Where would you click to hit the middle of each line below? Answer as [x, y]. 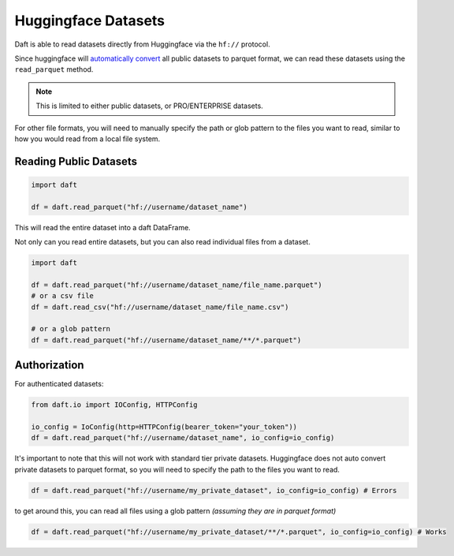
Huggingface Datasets [90, 21]
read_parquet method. [54, 69]
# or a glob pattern [71, 329]
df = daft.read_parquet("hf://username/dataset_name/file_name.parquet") [177, 285]
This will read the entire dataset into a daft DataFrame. [102, 227]
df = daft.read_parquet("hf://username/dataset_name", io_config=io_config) [183, 438]
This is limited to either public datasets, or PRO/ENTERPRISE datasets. [149, 106]
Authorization [49, 366]
